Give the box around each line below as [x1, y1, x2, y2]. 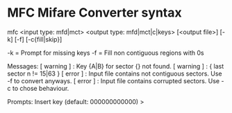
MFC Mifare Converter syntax [7, 5, 182, 21]
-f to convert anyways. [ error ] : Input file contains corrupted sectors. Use [7, 76, 220, 85]
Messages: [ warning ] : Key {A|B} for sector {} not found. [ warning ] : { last [7, 62, 224, 70]
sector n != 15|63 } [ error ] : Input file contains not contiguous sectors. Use [7, 69, 222, 78]
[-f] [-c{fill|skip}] [14, 35, 63, 43]
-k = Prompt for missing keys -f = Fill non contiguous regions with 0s [7, 49, 204, 57]
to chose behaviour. [12, 84, 69, 92]
